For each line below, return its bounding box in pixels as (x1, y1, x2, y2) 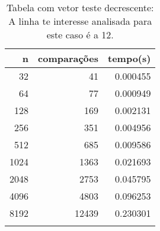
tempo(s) (108, 51, 151, 65)
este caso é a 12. (46, 28, 114, 41)
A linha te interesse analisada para (8, 14, 152, 28)
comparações (38, 51, 98, 65)
